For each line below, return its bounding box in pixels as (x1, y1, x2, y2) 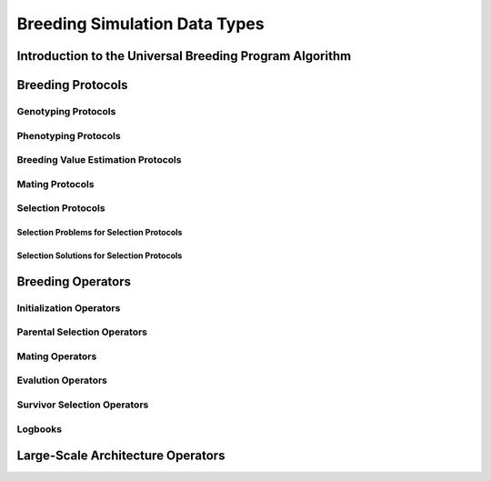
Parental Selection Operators (16, 326, 148, 338)
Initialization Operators (16, 301, 121, 314)
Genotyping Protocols (16, 105, 116, 117)
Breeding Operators (16, 274, 132, 289)
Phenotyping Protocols (16, 129, 122, 142)
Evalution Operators (16, 374, 108, 386)
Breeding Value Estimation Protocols (16, 154, 182, 166)
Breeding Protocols (16, 77, 128, 93)
